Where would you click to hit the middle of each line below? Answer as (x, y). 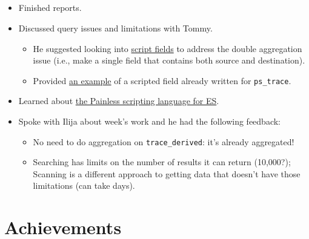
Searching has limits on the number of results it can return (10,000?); (162, 162)
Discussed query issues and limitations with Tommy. (115, 28)
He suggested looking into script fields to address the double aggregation (168, 48)
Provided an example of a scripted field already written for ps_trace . (162, 80)
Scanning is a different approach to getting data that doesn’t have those (167, 173)
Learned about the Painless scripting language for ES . (119, 101)
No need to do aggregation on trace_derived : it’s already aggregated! (164, 141)
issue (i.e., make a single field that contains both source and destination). (169, 60)
